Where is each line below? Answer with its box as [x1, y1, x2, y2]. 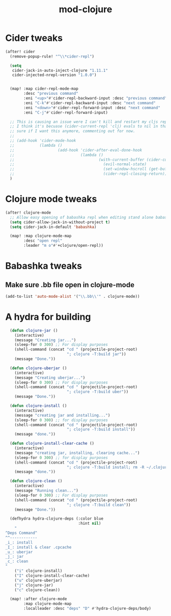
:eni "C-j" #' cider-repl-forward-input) [23, 110, 108, 115]
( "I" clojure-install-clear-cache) [14, 573, 90, 578]
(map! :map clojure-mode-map [10, 234, 72, 239]
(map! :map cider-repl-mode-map [10, 86, 79, 91]
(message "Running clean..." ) [14, 488, 79, 493]
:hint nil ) [78, 521, 101, 526]
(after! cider [5, 49, 36, 54]
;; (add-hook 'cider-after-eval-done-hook [10, 147, 142, 152]
